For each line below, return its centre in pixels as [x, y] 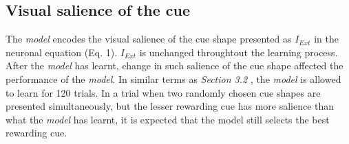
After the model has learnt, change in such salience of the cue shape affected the [174, 65]
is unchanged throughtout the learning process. [239, 52]
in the [326, 39]
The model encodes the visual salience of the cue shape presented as [149, 39]
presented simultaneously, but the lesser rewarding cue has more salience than [170, 106]
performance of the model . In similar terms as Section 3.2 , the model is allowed [173, 79]
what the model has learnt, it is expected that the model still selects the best [168, 119]
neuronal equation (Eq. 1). [62, 52]
